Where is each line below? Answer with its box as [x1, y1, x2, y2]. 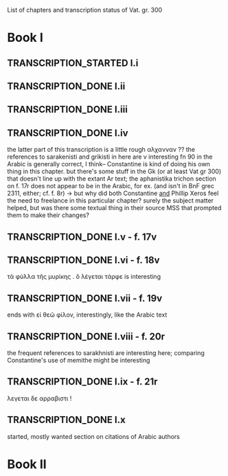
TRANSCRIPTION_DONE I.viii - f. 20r [7, 330, 166, 342]
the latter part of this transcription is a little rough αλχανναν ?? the [7, 146, 196, 154]
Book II [7, 456, 47, 472]
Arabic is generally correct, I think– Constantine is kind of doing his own [7, 160, 211, 168]
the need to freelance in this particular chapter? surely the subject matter [7, 196, 214, 205]
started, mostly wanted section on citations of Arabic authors [7, 432, 180, 440]
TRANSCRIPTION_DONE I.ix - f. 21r [7, 376, 158, 387]
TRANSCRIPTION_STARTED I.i [7, 57, 139, 69]
